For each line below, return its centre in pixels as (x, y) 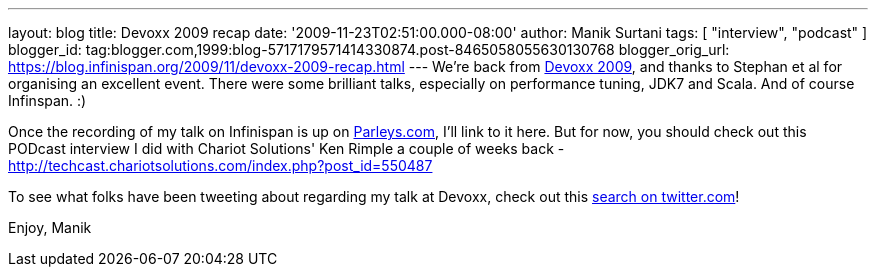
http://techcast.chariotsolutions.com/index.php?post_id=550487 (220, 165)
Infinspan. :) (47, 100)
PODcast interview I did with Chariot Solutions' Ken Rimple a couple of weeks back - (286, 148)
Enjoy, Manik (50, 227)
